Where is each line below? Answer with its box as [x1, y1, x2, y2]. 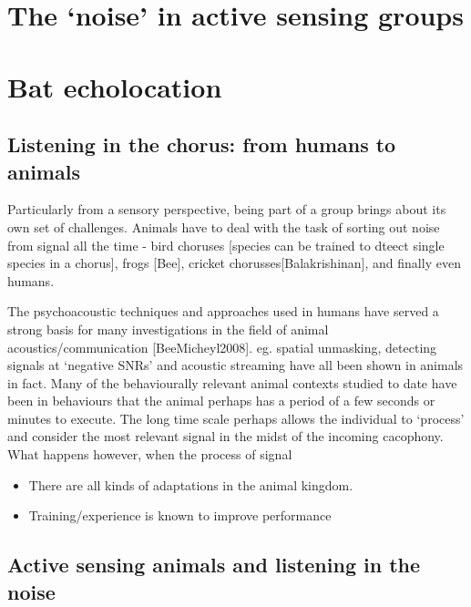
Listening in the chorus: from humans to [7, 130, 396, 159]
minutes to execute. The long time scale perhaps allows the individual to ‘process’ [7, 408, 465, 427]
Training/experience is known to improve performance [28, 506, 332, 525]
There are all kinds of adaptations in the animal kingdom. [28, 475, 353, 494]
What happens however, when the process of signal [7, 445, 292, 464]
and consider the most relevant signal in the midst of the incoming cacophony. [7, 427, 444, 446]
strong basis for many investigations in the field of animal [7, 319, 329, 338]
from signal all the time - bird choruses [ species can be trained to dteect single [7, 235, 445, 254]
